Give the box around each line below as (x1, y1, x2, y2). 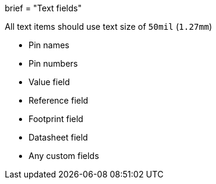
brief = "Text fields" (5, 3, 82, 13)
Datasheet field (29, 132, 88, 142)
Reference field (29, 95, 89, 105)
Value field (29, 77, 70, 87)
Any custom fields (29, 151, 99, 161)
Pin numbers (29, 58, 78, 68)
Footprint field (29, 114, 83, 124)
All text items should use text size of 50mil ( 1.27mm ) (5, 21, 212, 32)
